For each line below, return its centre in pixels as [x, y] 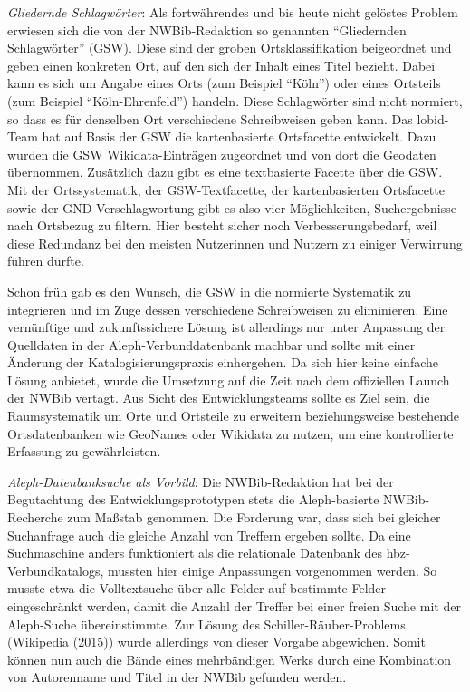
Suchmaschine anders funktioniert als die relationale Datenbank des [195, 553]
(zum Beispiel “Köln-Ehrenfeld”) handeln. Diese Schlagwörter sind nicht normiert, [235, 100]
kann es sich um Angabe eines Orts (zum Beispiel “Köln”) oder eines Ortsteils [224, 83]
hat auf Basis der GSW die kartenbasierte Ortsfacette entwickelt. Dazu [239, 136]
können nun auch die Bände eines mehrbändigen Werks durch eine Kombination [230, 659]
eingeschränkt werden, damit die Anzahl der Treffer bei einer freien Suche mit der [234, 606]
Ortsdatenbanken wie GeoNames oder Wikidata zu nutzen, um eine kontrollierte [230, 433]
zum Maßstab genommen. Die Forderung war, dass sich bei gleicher [254, 517]
